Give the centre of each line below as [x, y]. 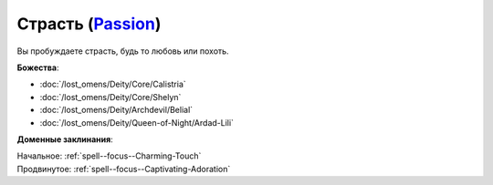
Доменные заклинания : [65, 139]
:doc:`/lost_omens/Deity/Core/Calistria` [113, 84]
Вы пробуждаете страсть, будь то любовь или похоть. [123, 51]
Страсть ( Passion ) [89, 24]
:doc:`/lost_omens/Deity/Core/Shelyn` [110, 97]
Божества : [38, 67]
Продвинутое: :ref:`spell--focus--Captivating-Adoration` [124, 169]
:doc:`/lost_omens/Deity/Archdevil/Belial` [116, 110]
